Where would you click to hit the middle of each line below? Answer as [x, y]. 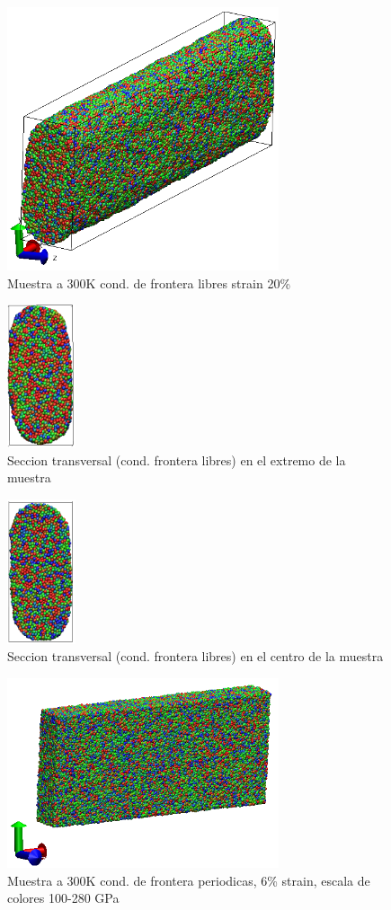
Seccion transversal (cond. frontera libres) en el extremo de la [177, 459]
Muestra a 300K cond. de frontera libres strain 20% [149, 283]
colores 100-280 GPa [63, 898]
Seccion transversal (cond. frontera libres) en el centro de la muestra [195, 656]
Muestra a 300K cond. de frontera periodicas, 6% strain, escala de [189, 880]
